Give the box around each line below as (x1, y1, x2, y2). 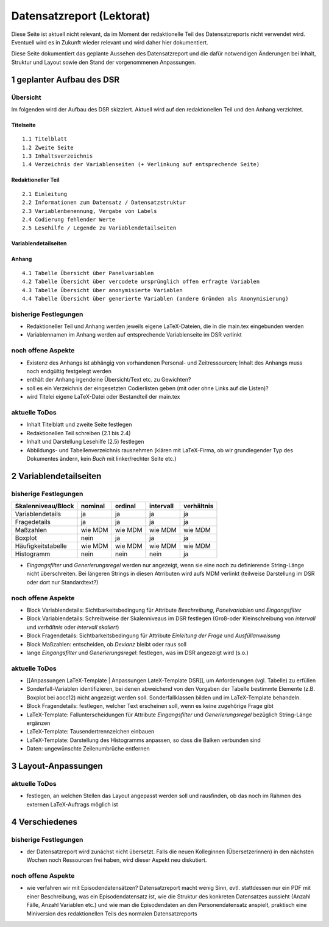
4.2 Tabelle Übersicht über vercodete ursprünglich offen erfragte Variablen (22, 278, 260, 285)
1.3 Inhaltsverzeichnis (22, 153, 93, 159)
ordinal (115, 502, 136, 511)
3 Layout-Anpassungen (11, 761, 103, 771)
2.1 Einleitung (22, 191, 68, 197)
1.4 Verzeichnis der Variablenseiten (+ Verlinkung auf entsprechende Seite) (22, 161, 260, 168)
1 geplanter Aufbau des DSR (11, 74, 120, 85)
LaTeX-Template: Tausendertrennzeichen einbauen (26, 728, 155, 735)
